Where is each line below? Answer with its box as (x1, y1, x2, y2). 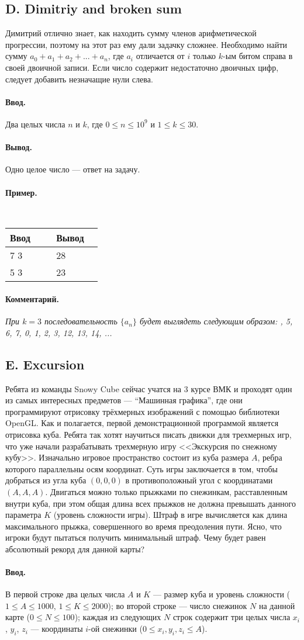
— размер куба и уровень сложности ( (153, 588, 290, 600)
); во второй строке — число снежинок (108, 599, 247, 611)
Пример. (5, 186, 37, 198)
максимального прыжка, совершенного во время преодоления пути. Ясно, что (5, 520, 282, 532)
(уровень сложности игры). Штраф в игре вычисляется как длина (53, 508, 288, 521)
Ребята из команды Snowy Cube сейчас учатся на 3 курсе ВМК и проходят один (5, 382, 292, 395)
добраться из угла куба (5, 474, 87, 486)
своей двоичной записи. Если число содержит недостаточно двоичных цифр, (5, 61, 279, 73)
